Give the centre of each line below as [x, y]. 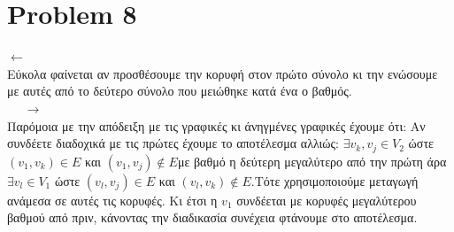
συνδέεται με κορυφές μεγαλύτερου [327, 200]
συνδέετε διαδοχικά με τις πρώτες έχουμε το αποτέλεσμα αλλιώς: [173, 143]
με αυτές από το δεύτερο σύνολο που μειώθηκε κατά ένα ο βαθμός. [180, 91]
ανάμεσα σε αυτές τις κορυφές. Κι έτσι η [112, 200]
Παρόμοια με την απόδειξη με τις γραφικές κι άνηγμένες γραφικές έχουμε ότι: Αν [216, 125]
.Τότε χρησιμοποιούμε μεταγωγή [335, 180]
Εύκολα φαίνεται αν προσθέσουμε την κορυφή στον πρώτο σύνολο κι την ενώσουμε [223, 73]
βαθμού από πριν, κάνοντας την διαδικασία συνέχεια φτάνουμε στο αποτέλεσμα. [212, 217]
